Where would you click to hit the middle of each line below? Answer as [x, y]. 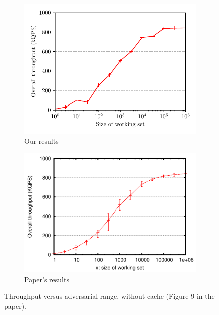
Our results [41, 140]
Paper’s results [47, 279]
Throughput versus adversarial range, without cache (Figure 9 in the [110, 296]
